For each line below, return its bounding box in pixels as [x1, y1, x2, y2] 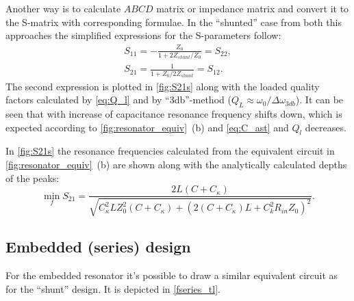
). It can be [295, 92, 344, 107]
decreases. [305, 120, 346, 134]
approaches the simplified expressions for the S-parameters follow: [5, 28, 281, 42]
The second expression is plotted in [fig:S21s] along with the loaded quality [5, 79, 320, 93]
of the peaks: [5, 170, 60, 185]
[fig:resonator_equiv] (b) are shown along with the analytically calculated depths [5, 157, 347, 172]
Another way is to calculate [5, 1, 121, 15]
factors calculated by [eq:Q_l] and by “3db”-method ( [5, 92, 231, 107]
